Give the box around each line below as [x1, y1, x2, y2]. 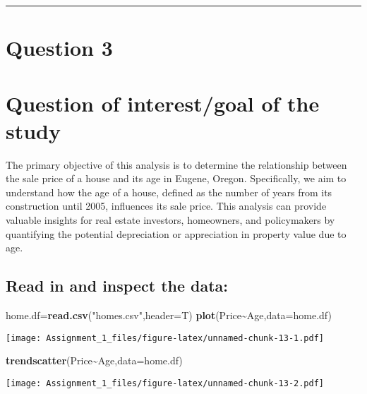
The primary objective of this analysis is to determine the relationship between [6, 157, 347, 172]
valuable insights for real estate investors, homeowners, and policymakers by [6, 213, 335, 227]
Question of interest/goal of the [6, 88, 320, 117]
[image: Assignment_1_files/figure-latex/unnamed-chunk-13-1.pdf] [6, 333, 325, 343]
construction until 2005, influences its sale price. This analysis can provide [6, 198, 327, 213]
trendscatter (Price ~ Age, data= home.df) [6, 353, 183, 368]
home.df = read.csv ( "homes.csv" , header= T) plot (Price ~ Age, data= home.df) [6, 308, 332, 323]
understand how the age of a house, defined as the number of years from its [6, 184, 332, 199]
